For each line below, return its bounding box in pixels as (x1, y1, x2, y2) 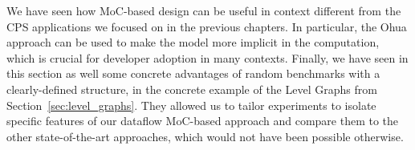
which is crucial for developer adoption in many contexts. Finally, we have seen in (6, 49, 409, 66)
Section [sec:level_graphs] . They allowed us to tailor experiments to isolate (6, 96, 376, 113)
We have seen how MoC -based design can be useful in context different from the (6, 2, 401, 18)
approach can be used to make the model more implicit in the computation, (6, 34, 380, 51)
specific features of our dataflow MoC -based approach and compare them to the (6, 112, 399, 129)
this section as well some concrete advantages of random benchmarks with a (6, 65, 380, 82)
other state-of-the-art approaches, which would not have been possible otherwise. (6, 128, 404, 144)
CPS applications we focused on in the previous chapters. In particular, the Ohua (6, 18, 407, 34)
